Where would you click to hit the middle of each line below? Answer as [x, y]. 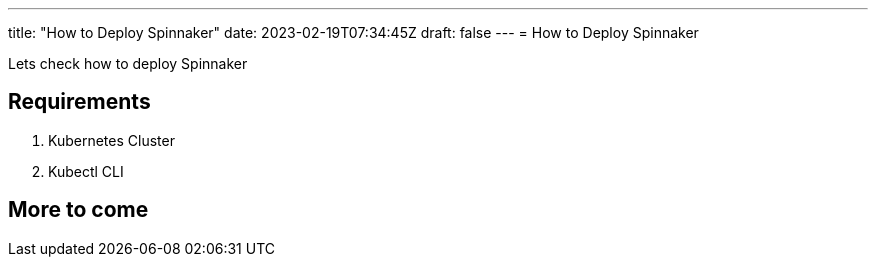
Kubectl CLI [86, 171]
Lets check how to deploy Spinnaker [128, 63]
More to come [78, 210]
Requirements [79, 102]
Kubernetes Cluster [111, 140]
